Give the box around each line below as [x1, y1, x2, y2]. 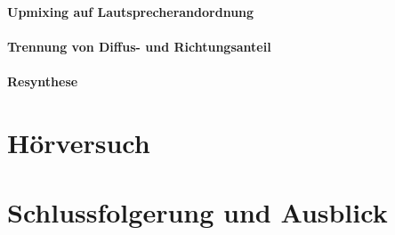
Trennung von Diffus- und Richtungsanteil [7, 36, 271, 55]
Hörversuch [7, 124, 150, 160]
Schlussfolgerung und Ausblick [7, 194, 388, 231]
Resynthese [7, 71, 78, 90]
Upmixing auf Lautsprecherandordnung [7, 2, 254, 20]
